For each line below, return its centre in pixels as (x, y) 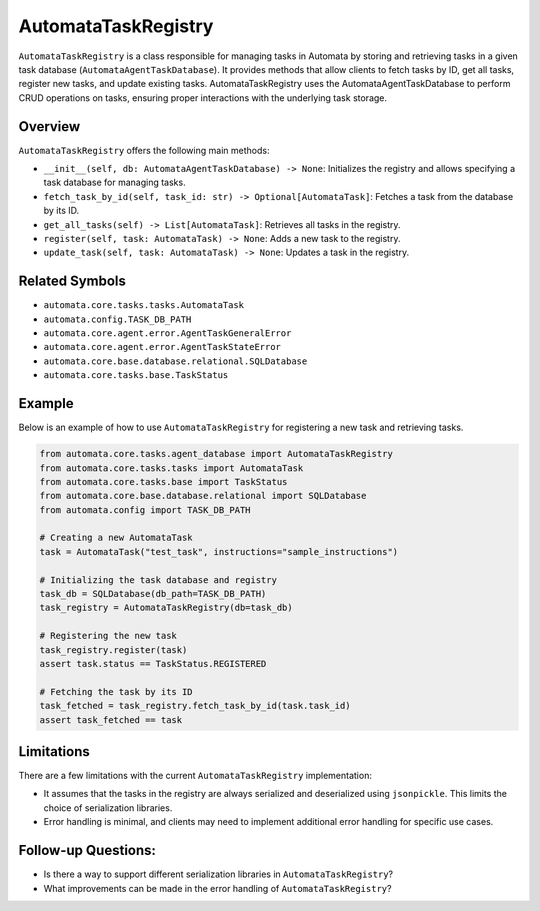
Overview (49, 126)
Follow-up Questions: (87, 850)
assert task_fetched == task (111, 719)
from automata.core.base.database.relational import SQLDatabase (203, 496)
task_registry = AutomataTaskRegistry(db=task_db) (166, 608)
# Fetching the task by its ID (116, 691)
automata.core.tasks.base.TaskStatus (136, 375)
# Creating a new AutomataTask (116, 538)
